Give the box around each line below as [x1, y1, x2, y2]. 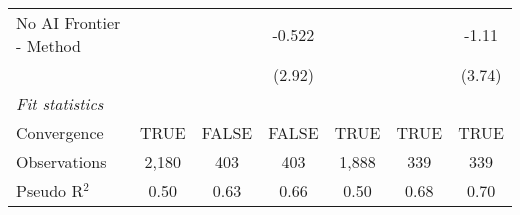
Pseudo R [16, 179, 84, 202]
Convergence [16, 121, 104, 144]
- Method [16, 34, 81, 57]
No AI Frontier [16, 11, 121, 34]
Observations [16, 150, 107, 173]
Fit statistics [16, 92, 104, 115]
